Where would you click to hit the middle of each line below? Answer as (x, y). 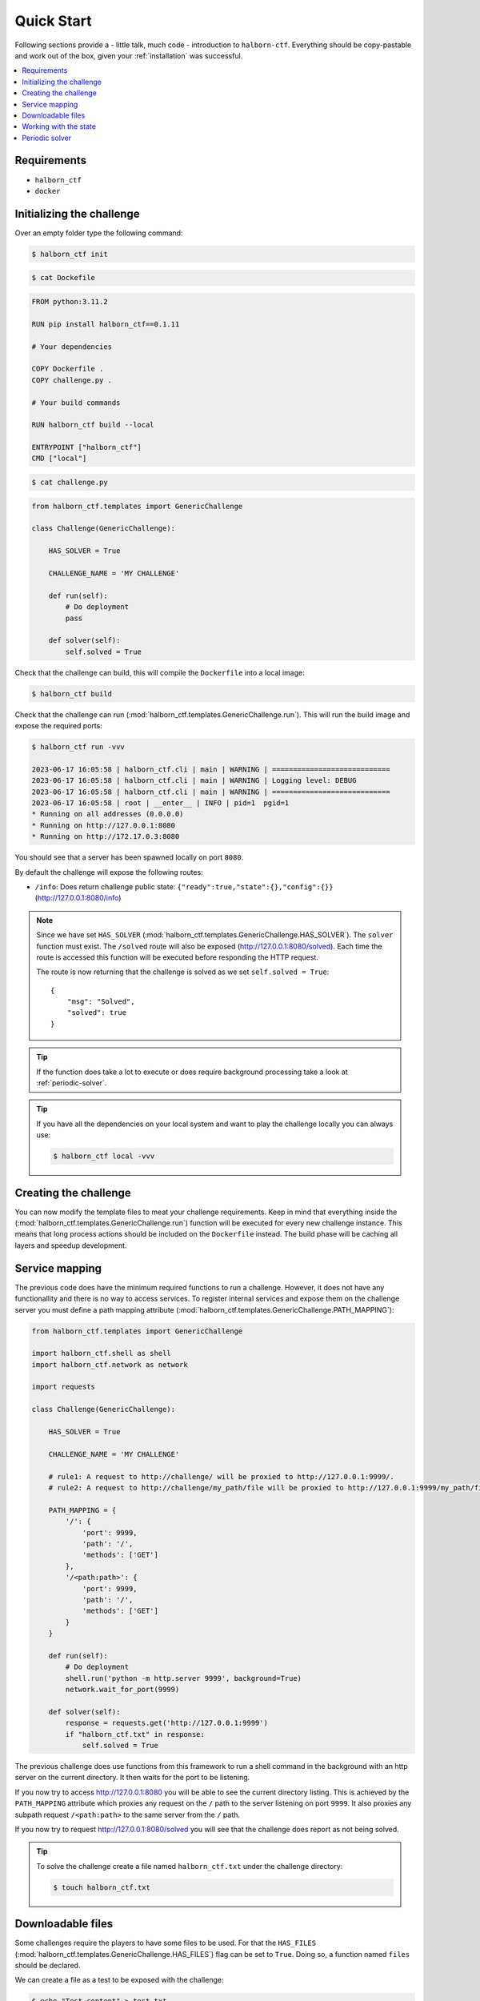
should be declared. (48, 1965)
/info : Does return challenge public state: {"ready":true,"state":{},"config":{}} (184, 886)
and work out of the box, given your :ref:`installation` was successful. (129, 55)
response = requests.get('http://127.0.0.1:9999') (166, 1723)
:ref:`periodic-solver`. (72, 1083)
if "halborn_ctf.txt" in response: (135, 1734)
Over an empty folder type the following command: (99, 233)
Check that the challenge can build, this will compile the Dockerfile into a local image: (160, 672)
